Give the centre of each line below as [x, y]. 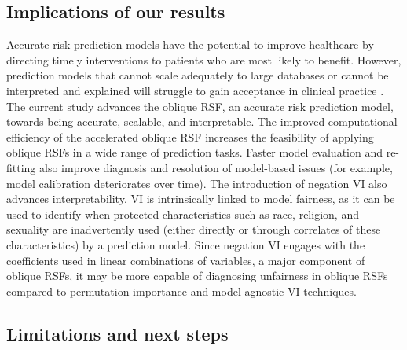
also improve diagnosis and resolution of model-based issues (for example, [216, 167]
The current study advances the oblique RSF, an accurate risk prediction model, [200, 106]
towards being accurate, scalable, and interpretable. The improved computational [202, 122]
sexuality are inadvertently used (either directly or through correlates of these [194, 229]
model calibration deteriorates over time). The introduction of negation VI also [197, 183]
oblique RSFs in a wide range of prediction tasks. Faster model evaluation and [194, 152]
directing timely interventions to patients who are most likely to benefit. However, [204, 59]
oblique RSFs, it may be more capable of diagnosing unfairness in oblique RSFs [197, 276]
